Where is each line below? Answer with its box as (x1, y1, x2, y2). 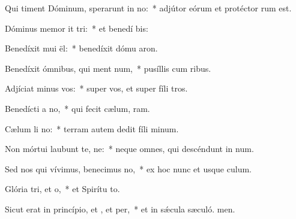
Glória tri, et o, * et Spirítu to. (5, 182, 120, 195)
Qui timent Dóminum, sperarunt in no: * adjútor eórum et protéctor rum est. (5, 2, 292, 14)
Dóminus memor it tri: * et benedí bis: (5, 22, 148, 34)
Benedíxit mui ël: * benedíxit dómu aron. (5, 42, 158, 54)
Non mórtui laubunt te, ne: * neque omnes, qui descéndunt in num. (5, 142, 254, 155)
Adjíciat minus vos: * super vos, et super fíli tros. (5, 82, 188, 95)
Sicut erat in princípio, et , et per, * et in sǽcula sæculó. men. (5, 202, 235, 215)
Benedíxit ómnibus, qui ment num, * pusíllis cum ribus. (5, 62, 211, 74)
